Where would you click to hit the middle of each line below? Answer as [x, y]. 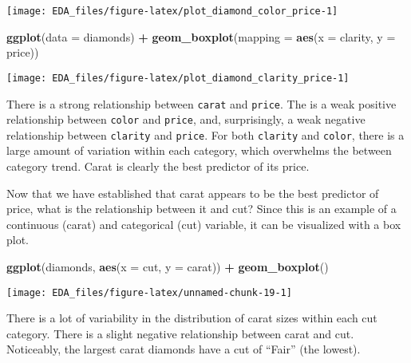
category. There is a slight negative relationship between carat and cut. [180, 333]
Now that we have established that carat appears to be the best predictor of [193, 193]
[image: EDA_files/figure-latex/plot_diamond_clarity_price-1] [178, 78]
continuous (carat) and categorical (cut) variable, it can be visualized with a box [204, 224]
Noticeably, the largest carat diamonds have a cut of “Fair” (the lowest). [184, 349]
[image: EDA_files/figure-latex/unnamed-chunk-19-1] [149, 292]
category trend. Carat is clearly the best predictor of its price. [158, 166]
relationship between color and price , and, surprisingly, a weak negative [186, 119]
